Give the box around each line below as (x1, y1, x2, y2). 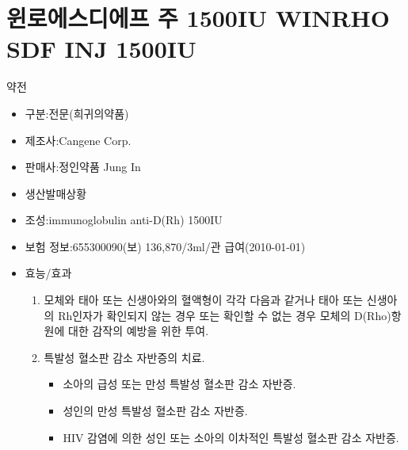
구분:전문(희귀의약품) (25, 105, 129, 121)
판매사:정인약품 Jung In (25, 158, 141, 175)
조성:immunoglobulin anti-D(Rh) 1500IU (25, 212, 223, 228)
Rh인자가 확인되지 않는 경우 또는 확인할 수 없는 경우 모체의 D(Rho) (58, 307, 391, 323)
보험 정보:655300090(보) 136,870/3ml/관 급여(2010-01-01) (25, 238, 306, 254)
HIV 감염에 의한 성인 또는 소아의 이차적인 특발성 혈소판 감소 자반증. (63, 429, 399, 445)
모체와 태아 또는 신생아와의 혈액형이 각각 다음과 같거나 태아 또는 (44, 292, 364, 308)
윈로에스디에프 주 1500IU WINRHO (6, 2, 390, 34)
